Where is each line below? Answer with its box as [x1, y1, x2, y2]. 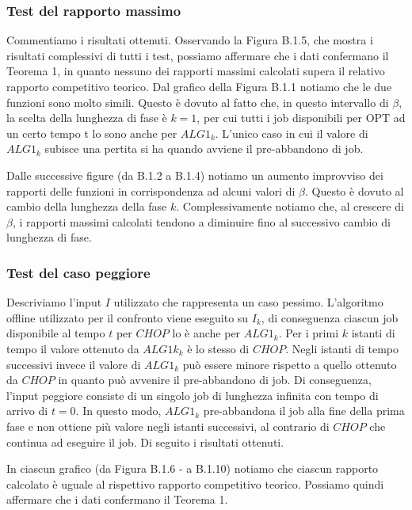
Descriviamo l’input [6, 294, 102, 310]
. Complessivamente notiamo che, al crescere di [176, 198, 404, 215]
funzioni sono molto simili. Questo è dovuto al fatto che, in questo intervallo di [6, 93, 389, 110]
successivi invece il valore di [6, 356, 141, 372]
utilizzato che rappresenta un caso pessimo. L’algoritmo [113, 294, 383, 310]
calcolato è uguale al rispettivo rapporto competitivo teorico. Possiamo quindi [6, 475, 384, 492]
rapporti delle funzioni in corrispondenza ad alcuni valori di [6, 182, 296, 199]
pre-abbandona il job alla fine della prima [203, 402, 405, 419]
